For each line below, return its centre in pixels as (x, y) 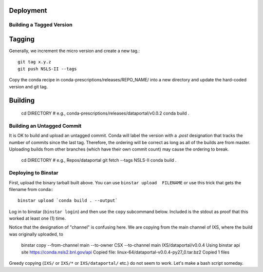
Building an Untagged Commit (45, 126)
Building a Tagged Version (41, 25)
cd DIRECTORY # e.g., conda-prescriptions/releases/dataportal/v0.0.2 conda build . (105, 113)
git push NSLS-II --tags (47, 69)
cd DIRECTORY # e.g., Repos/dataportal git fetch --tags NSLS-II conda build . (99, 160)
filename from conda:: (31, 189)
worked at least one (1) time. (38, 218)
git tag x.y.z (34, 62)
